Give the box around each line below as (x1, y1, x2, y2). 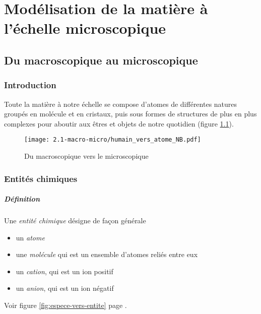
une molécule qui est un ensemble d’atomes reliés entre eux (16, 249, 198, 260)
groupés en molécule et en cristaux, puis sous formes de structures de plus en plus (4, 108, 257, 119)
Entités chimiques (4, 172, 78, 184)
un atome (16, 232, 45, 242)
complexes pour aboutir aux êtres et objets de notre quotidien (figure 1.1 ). (4, 118, 234, 129)
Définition (4, 194, 40, 204)
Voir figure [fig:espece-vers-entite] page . (4, 299, 127, 310)
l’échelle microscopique (4, 18, 166, 38)
